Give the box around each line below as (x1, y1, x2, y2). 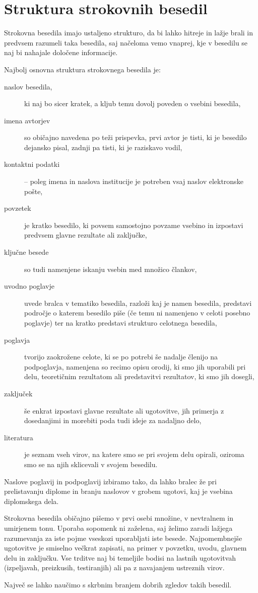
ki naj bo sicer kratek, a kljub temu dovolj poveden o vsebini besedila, (24, 98, 241, 109)
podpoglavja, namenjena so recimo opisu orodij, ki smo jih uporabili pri (24, 361, 246, 372)
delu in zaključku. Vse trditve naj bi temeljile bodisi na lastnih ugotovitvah (4, 552, 236, 563)
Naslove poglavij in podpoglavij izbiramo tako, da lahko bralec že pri (4, 476, 217, 486)
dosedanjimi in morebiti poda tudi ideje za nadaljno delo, (24, 415, 202, 426)
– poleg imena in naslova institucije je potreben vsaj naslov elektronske (24, 176, 243, 187)
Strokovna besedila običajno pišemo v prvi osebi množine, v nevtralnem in (4, 513, 233, 523)
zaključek (4, 388, 33, 398)
